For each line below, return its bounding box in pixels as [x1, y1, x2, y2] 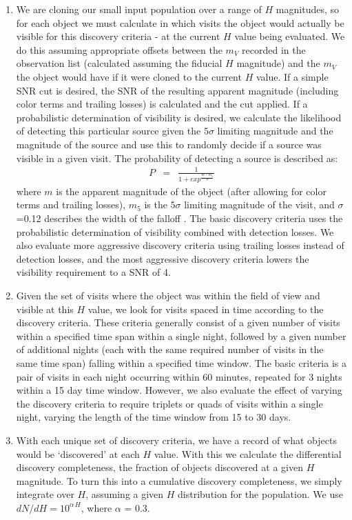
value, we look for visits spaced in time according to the [87, 301, 324, 316]
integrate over [16, 487, 74, 501]
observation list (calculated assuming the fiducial [16, 56, 222, 70]
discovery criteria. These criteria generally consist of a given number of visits [16, 315, 340, 330]
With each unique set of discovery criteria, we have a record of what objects [16, 432, 337, 447]
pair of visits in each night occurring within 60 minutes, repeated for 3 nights [16, 369, 342, 383]
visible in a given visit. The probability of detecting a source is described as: [16, 150, 338, 165]
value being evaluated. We [234, 29, 345, 43]
